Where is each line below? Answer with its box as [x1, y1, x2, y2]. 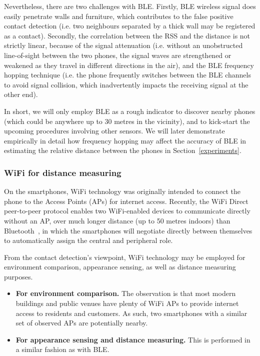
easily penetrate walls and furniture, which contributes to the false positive [4, 10, 233, 21]
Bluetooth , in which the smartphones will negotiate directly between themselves [4, 225, 252, 235]
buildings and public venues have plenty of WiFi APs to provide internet [15, 298, 239, 308]
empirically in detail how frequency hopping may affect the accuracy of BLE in [4, 135, 246, 145]
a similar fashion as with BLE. [15, 344, 109, 354]
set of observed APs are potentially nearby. [15, 317, 148, 328]
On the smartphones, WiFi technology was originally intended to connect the [4, 186, 241, 196]
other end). [4, 89, 38, 99]
